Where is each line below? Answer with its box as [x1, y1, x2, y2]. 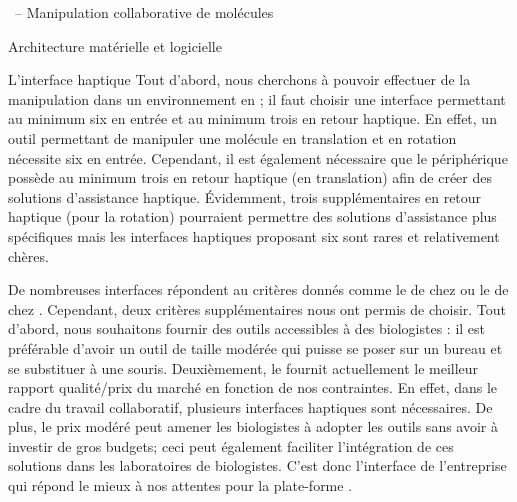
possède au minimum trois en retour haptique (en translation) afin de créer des [8, 167, 493, 188]
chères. [8, 245, 49, 266]
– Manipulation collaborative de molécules [14, 2, 274, 22]
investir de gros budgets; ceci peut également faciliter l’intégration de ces [8, 435, 454, 456]
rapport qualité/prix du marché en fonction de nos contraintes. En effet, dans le [8, 377, 498, 398]
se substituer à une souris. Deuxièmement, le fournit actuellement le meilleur [8, 357, 479, 378]
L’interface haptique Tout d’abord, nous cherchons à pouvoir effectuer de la [8, 69, 471, 90]
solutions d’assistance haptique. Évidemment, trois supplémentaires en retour [8, 186, 482, 207]
